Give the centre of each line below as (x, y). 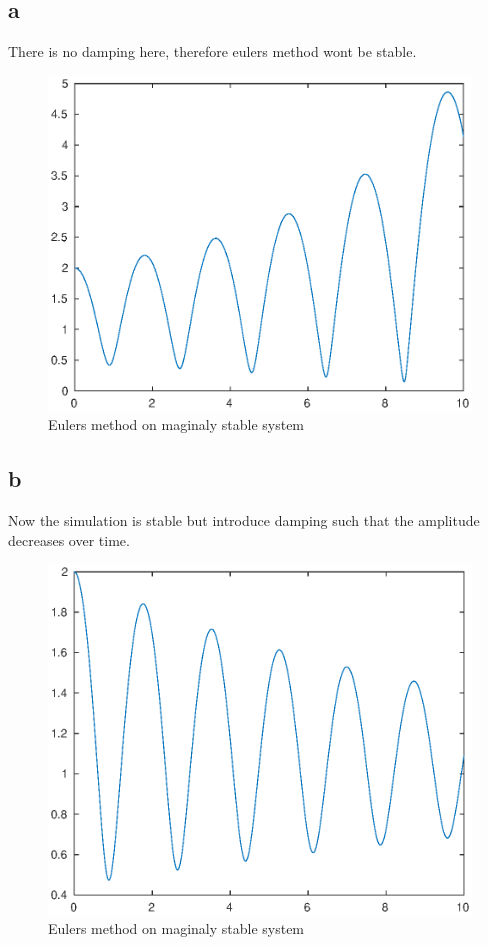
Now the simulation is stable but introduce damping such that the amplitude (244, 520)
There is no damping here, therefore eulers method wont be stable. (212, 51)
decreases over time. (69, 539)
